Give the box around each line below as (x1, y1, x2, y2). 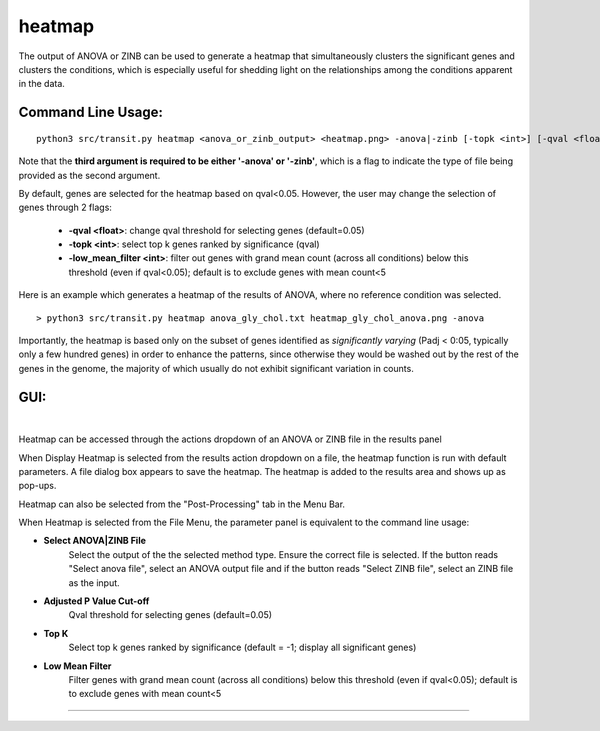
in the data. (18, 78, 65, 90)
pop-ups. (18, 480, 57, 492)
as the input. (68, 576, 120, 589)
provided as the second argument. (18, 169, 161, 181)
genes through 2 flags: (18, 201, 112, 214)
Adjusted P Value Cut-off (43, 595, 150, 607)
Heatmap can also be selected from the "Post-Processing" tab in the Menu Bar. (18, 498, 345, 510)
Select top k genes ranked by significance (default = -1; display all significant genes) (68, 641, 417, 654)
